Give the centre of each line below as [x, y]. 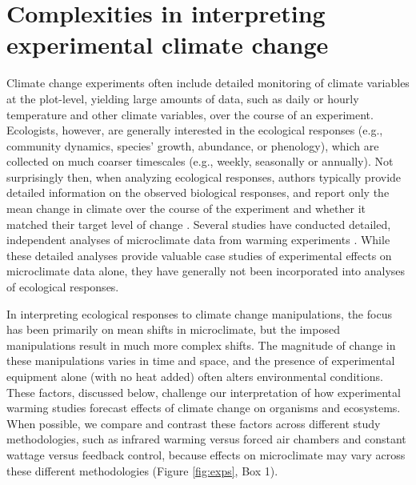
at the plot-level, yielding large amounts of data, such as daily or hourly [183, 98]
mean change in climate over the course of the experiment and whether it [186, 208]
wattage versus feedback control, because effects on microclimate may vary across [206, 454]
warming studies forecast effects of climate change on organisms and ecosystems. [204, 408]
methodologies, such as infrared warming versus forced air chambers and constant [206, 439]
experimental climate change [168, 44]
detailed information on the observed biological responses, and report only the [198, 192]
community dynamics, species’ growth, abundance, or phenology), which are [193, 145]
